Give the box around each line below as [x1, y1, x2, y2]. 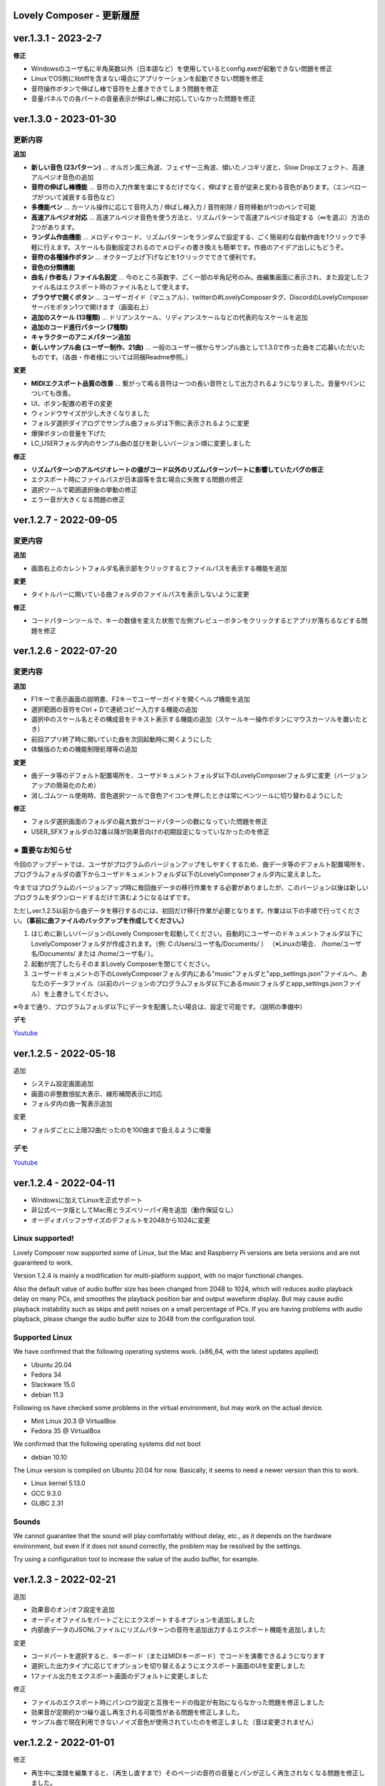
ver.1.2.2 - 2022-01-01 [13, 1737, 115, 1749]
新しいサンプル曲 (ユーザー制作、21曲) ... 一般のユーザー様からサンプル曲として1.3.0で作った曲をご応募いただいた [31, 343, 366, 351]
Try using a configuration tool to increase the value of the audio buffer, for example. [13, 1555, 260, 1564]
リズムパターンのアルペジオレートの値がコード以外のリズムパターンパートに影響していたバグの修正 [31, 465, 324, 474]
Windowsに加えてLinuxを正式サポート [31, 1195, 143, 1204]
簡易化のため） [56, 781, 100, 789]
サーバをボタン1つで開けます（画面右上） [31, 303, 153, 311]
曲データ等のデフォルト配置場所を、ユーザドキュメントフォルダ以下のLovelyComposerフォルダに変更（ [31, 771, 337, 779]
